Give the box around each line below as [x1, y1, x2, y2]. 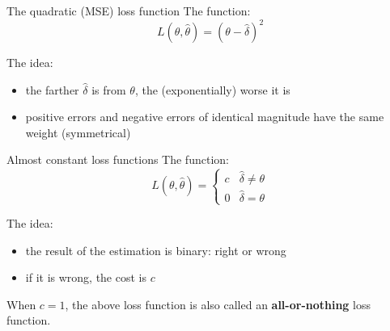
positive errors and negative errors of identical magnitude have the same [25, 108, 384, 125]
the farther [25, 81, 79, 98]
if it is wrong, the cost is [25, 269, 146, 286]
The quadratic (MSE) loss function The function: [6, 2, 251, 19]
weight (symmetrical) [25, 124, 131, 140]
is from [91, 81, 126, 98]
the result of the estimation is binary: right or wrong [25, 241, 286, 258]
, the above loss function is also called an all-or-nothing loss [65, 295, 371, 312]
